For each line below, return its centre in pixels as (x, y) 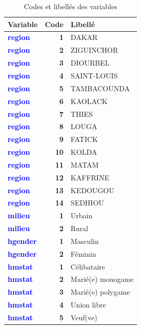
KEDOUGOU (92, 190)
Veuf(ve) (84, 317)
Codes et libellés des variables (70, 6)
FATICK (84, 139)
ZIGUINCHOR (94, 50)
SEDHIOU (87, 203)
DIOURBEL (90, 63)
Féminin (83, 253)
